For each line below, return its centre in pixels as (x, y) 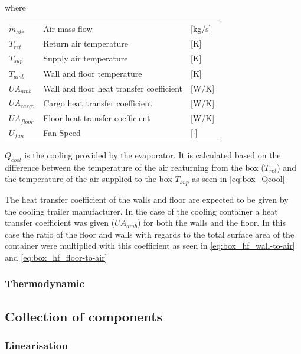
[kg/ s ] (201, 29)
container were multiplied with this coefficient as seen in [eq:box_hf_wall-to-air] (150, 246)
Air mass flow (68, 29)
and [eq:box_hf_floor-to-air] (56, 257)
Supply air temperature (86, 58)
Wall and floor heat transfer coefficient (113, 88)
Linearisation (36, 345)
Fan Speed (62, 132)
